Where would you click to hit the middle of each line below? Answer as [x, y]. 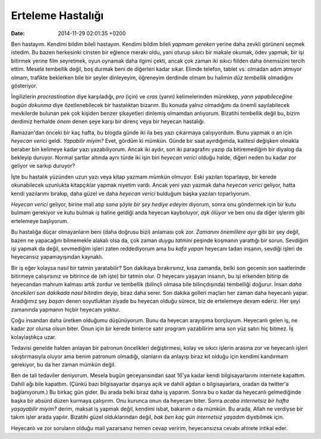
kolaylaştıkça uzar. [34, 337]
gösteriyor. [24, 86]
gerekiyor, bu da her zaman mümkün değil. [63, 365]
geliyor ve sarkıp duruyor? [43, 166]
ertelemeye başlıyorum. [40, 221]
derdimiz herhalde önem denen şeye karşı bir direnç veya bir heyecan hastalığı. [108, 121]
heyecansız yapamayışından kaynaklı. [57, 257]
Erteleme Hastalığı [57, 15]
